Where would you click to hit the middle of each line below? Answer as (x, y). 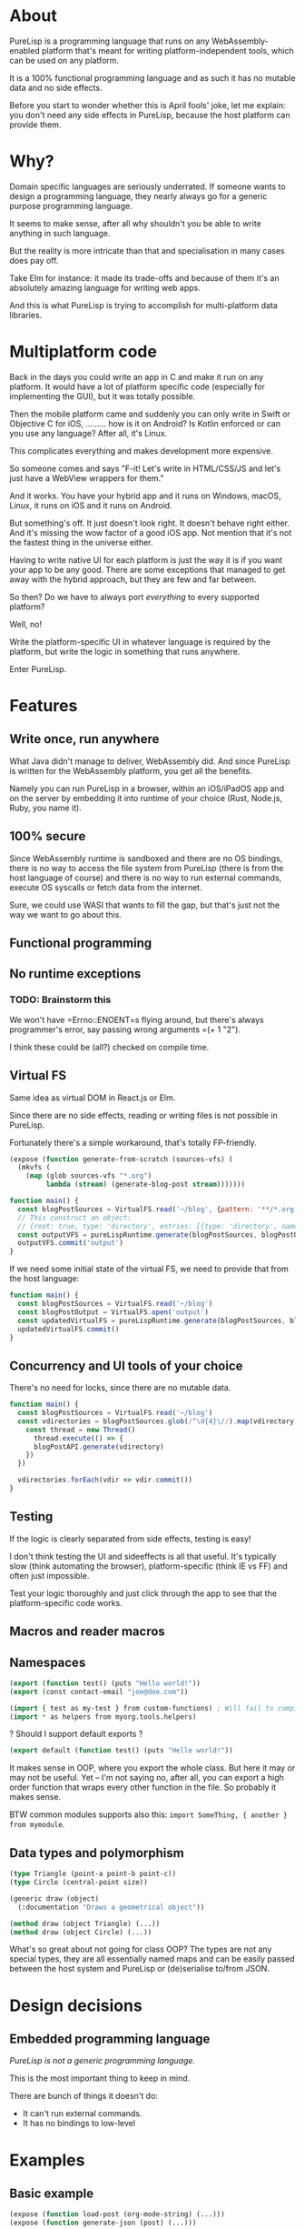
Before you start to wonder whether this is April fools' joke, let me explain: (148, 105)
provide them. (35, 125)
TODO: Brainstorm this (60, 999)
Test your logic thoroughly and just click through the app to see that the (143, 1593)
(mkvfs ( (34, 1168)
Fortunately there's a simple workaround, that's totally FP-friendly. (133, 1142)
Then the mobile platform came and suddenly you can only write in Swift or (150, 414)
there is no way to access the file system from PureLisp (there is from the (147, 868)
